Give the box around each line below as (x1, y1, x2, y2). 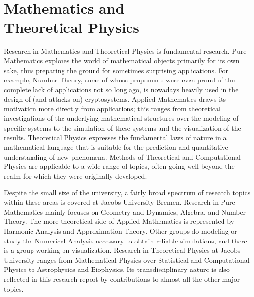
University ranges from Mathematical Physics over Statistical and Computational (4, 254, 250, 265)
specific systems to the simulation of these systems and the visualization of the (4, 123, 241, 133)
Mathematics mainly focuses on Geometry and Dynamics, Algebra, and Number (4, 206, 246, 216)
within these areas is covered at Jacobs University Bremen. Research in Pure (4, 197, 235, 207)
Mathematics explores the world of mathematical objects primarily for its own (4, 55, 240, 65)
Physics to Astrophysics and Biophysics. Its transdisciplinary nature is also (4, 264, 230, 274)
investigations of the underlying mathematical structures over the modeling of (4, 113, 239, 123)
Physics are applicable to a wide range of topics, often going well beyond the (4, 161, 235, 171)
